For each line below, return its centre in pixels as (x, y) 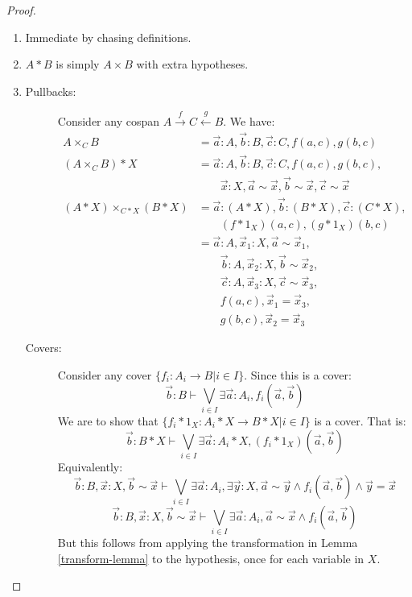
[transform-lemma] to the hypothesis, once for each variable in (211, 558)
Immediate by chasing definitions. (108, 37)
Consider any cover (105, 375)
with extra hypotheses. (192, 64)
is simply (78, 64)
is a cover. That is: (360, 420)
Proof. (21, 10)
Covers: (43, 348)
